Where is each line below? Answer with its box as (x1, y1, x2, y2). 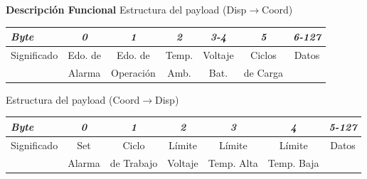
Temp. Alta (208, 155, 258, 170)
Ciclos (250, 47, 277, 62)
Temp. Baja (267, 155, 319, 170)
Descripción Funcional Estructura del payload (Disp (6, 2, 247, 16)
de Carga (243, 65, 284, 80)
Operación (111, 65, 156, 80)
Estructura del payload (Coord (6, 92, 140, 107)
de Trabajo (110, 155, 158, 170)
